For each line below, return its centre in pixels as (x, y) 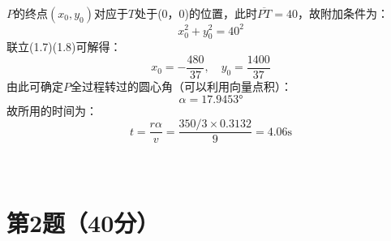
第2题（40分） (83, 222)
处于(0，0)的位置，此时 (196, 13)
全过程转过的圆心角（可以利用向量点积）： (181, 86)
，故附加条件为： (343, 13)
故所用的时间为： (52, 110)
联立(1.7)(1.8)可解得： (64, 47)
